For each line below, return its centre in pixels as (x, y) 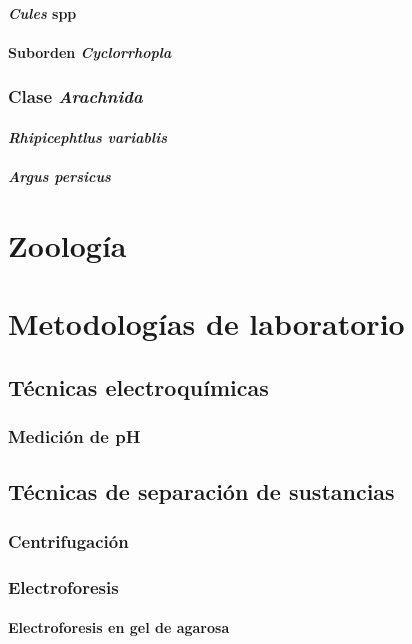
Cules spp (42, 12)
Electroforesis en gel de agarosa (119, 627)
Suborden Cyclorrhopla (90, 51)
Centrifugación (68, 540)
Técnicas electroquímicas (138, 386)
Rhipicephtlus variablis (88, 136)
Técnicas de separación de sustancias (201, 491)
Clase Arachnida (75, 96)
